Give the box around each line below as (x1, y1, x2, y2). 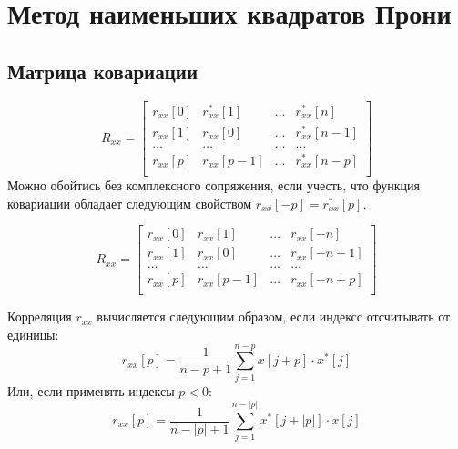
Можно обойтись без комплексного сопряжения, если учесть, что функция (7, 175, 420, 194)
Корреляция (7, 307, 72, 326)
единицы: (7, 324, 59, 343)
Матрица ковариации (7, 56, 198, 85)
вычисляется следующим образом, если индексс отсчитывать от (97, 307, 451, 326)
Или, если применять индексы (7, 381, 175, 400)
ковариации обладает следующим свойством (7, 193, 252, 212)
